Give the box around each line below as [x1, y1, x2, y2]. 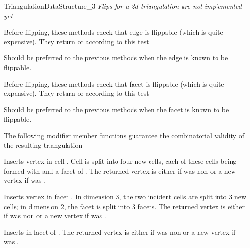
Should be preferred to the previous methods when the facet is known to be [4, 104, 229, 114]
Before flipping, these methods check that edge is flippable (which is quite [4, 27, 223, 37]
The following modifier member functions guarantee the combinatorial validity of [4, 130, 244, 140]
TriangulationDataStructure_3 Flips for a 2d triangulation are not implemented [4, 1, 242, 11]
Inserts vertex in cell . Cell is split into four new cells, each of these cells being [4, 156, 237, 166]
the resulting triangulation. [4, 140, 84, 150]
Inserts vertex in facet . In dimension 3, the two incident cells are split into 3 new [4, 191, 247, 201]
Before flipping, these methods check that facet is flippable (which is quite [4, 78, 224, 89]
